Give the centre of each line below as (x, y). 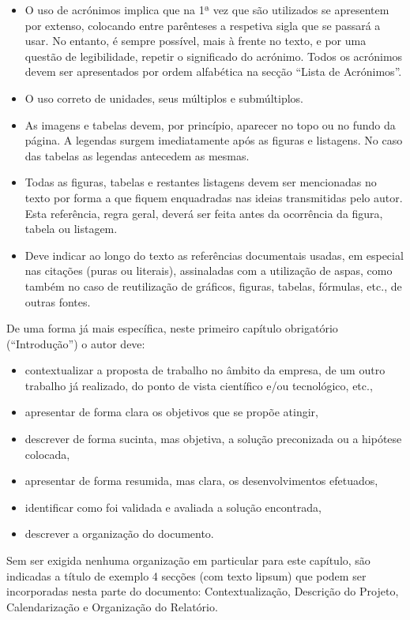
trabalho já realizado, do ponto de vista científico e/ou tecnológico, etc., (199, 385)
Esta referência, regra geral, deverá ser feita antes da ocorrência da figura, (204, 213)
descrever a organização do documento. (119, 534)
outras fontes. (58, 301)
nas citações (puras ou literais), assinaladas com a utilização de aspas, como (209, 271)
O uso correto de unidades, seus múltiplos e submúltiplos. (164, 98)
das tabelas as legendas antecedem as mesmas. (137, 155)
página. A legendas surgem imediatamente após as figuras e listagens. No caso (214, 140)
